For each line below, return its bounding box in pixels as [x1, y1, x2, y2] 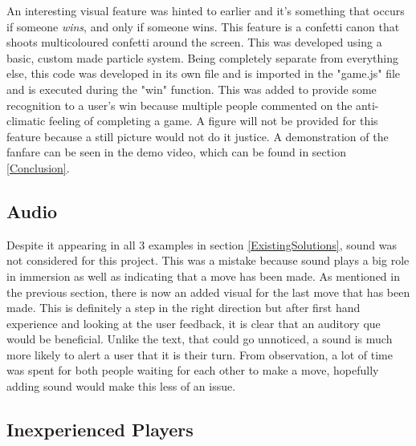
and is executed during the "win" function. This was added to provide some [6, 80, 377, 97]
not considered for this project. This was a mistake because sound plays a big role [6, 252, 410, 269]
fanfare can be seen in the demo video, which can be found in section [6, 144, 346, 160]
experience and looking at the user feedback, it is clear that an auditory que [6, 314, 381, 331]
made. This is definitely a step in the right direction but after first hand [6, 299, 361, 316]
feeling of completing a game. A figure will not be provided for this [48, 112, 378, 129]
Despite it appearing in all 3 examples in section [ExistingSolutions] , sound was [6, 236, 397, 253]
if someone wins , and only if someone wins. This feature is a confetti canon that [6, 18, 400, 34]
